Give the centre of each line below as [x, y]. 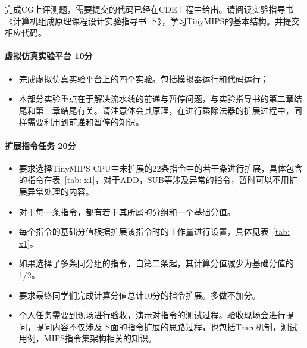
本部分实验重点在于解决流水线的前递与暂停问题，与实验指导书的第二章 [156, 99]
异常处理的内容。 [60, 191]
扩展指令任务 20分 [40, 145]
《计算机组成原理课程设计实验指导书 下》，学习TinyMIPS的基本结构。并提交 [152, 21]
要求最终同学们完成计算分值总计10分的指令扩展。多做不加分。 [140, 295]
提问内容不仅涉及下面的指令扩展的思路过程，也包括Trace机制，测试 [166, 326]
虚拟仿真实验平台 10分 [49, 56]
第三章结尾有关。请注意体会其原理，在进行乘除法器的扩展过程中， [165, 110]
